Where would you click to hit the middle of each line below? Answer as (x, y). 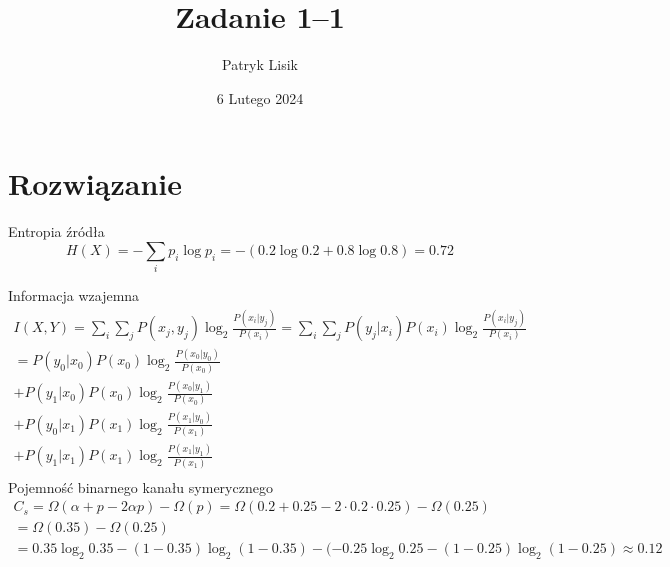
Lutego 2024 (266, 97)
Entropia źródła (56, 231)
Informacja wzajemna (74, 295)
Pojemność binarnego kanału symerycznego (140, 486)
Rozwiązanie (95, 183)
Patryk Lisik (260, 64)
